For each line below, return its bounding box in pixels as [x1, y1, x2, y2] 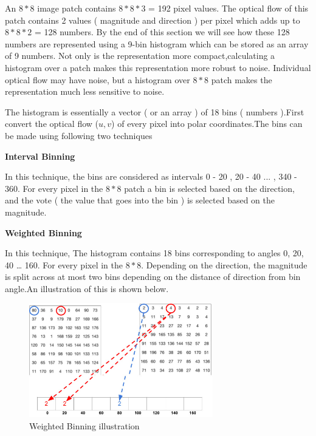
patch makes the [211, 73, 272, 86]
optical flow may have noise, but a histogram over [5, 73, 190, 86]
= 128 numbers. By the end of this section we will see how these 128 [34, 26, 290, 38]
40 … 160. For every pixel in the [5, 258, 123, 271]
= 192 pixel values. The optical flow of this [148, 2, 309, 14]
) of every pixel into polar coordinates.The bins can [111, 117, 303, 130]
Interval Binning [5, 149, 75, 162]
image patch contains [37, 2, 116, 14]
